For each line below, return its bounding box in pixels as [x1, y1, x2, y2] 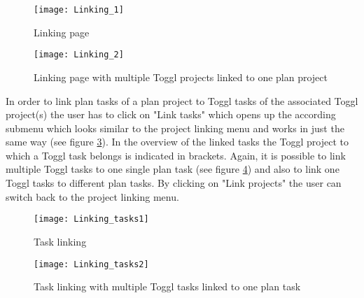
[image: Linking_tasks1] [34, 214, 149, 225]
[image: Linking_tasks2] [34, 259, 149, 269]
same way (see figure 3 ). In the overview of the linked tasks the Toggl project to [6, 134, 349, 149]
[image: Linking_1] [34, 5, 124, 15]
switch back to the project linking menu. [6, 189, 179, 204]
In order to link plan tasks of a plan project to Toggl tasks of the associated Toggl [6, 93, 358, 108]
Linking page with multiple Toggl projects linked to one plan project [34, 69, 328, 84]
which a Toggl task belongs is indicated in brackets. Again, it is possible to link [6, 148, 346, 162]
